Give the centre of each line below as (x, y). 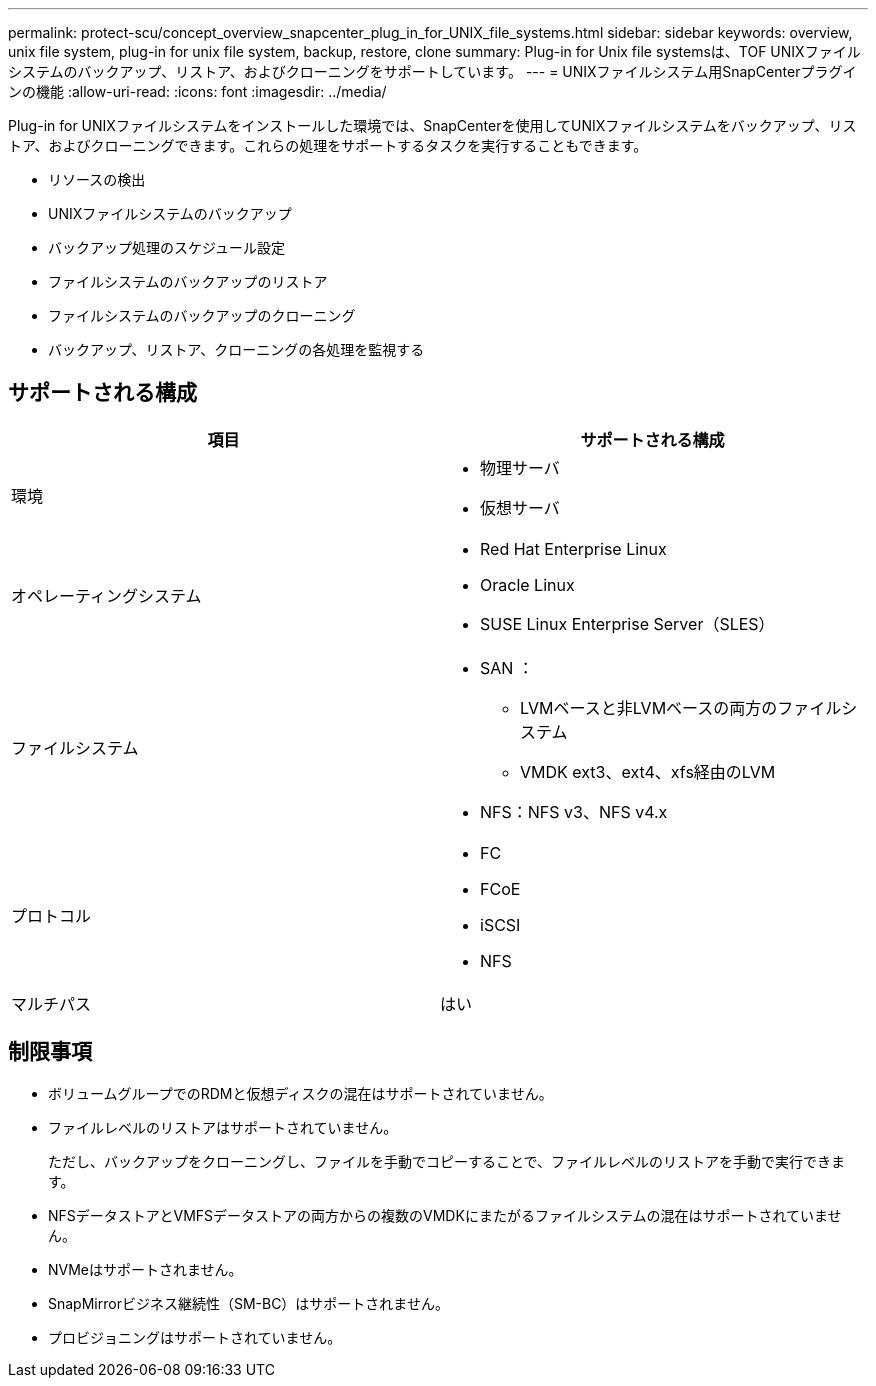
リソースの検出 (97, 179)
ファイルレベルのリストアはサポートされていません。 (223, 1127)
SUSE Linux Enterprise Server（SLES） (627, 623)
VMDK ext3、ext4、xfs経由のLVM (648, 771)
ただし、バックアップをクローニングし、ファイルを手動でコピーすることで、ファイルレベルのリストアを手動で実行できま (447, 1161)
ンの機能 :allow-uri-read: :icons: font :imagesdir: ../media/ (197, 91)
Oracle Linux (527, 584)
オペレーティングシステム (106, 595)
